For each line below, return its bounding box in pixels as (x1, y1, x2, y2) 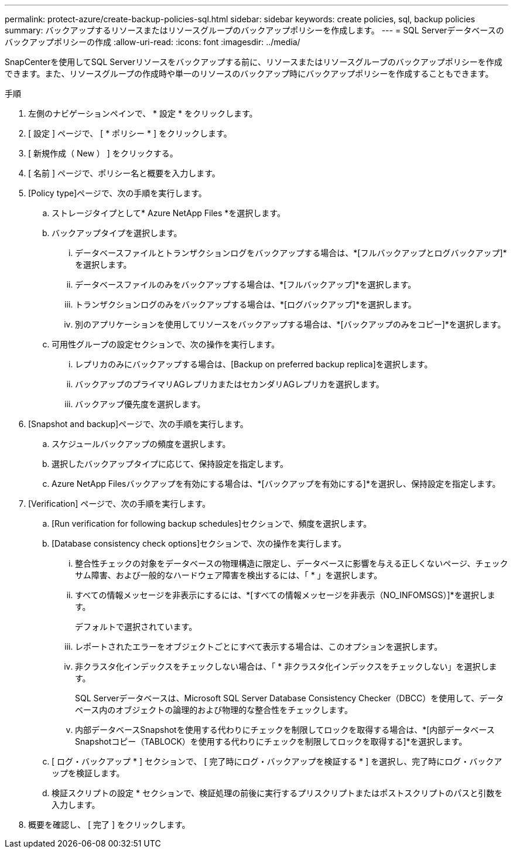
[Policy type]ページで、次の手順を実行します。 (28, 188, 207, 198)
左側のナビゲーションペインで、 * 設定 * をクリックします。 (28, 108, 258, 118)
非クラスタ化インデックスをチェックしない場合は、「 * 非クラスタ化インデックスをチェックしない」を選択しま (75, 661, 497, 671)
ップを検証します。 (52, 768, 125, 778)
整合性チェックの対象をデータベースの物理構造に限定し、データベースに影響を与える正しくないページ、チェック (75, 558, 508, 568)
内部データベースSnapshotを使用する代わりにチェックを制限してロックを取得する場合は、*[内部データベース (75, 725, 495, 735)
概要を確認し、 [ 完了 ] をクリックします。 (28, 820, 190, 830)
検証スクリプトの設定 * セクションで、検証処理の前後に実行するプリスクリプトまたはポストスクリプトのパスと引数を (52, 788, 503, 798)
